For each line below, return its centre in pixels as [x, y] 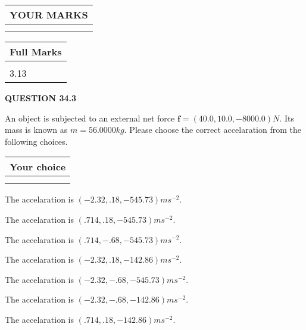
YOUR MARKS [49, 15]
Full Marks [36, 52]
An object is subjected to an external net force [90, 118]
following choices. [36, 141]
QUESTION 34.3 [40, 98]
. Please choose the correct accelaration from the [213, 130]
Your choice [38, 167]
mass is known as [36, 130]
